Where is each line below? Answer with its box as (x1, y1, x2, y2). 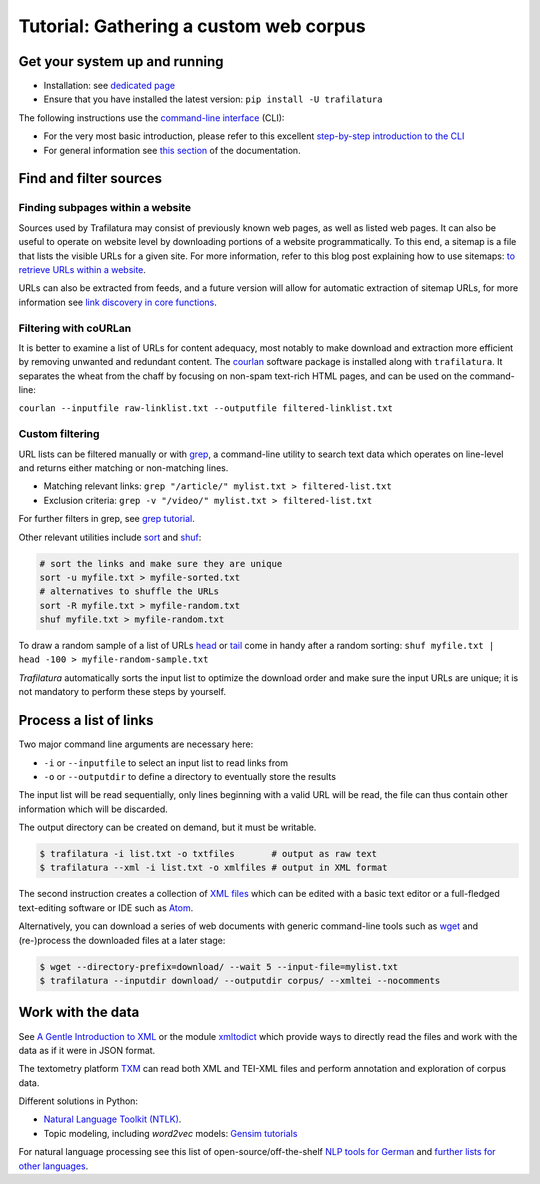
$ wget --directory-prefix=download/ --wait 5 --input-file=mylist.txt (39, 961, 399, 972)
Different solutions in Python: (18, 1095, 139, 1107)
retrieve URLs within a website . (18, 263, 147, 275)
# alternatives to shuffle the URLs (39, 586, 220, 597)
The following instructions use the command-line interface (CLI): (18, 111, 285, 124)
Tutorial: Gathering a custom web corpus (18, 15, 366, 37)
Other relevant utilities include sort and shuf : (18, 531, 202, 543)
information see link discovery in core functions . (18, 296, 217, 308)
